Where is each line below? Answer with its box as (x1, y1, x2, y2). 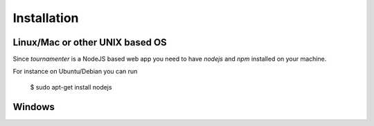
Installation (12, 10, 79, 25)
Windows (12, 101, 55, 113)
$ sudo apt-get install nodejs (30, 83, 112, 91)
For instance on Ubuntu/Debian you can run (12, 67, 138, 76)
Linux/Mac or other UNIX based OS (12, 36, 168, 48)
